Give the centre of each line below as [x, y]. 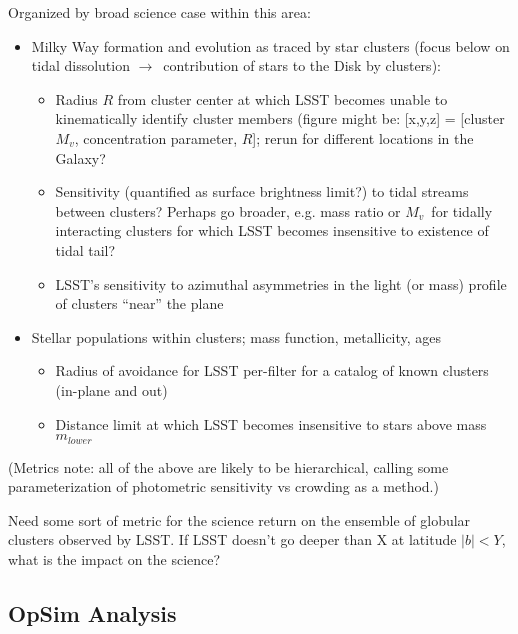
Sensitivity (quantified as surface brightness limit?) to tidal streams [262, 191]
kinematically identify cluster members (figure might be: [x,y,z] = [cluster [280, 118]
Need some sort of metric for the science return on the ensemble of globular [239, 519]
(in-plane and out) [111, 389]
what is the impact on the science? [114, 558]
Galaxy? [80, 157]
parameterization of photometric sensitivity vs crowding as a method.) [223, 486]
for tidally [462, 210]
